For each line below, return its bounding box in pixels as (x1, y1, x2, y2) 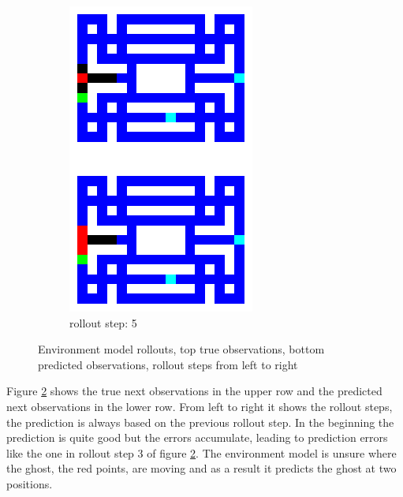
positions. (6, 475, 53, 491)
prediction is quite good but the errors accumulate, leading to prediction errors (6, 429, 388, 446)
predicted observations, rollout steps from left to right (38, 356, 298, 372)
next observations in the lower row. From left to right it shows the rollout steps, (6, 398, 393, 414)
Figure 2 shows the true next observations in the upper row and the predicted (6, 383, 382, 399)
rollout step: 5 (69, 314, 137, 331)
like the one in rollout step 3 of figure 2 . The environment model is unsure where (6, 444, 397, 461)
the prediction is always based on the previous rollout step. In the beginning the (6, 413, 394, 430)
